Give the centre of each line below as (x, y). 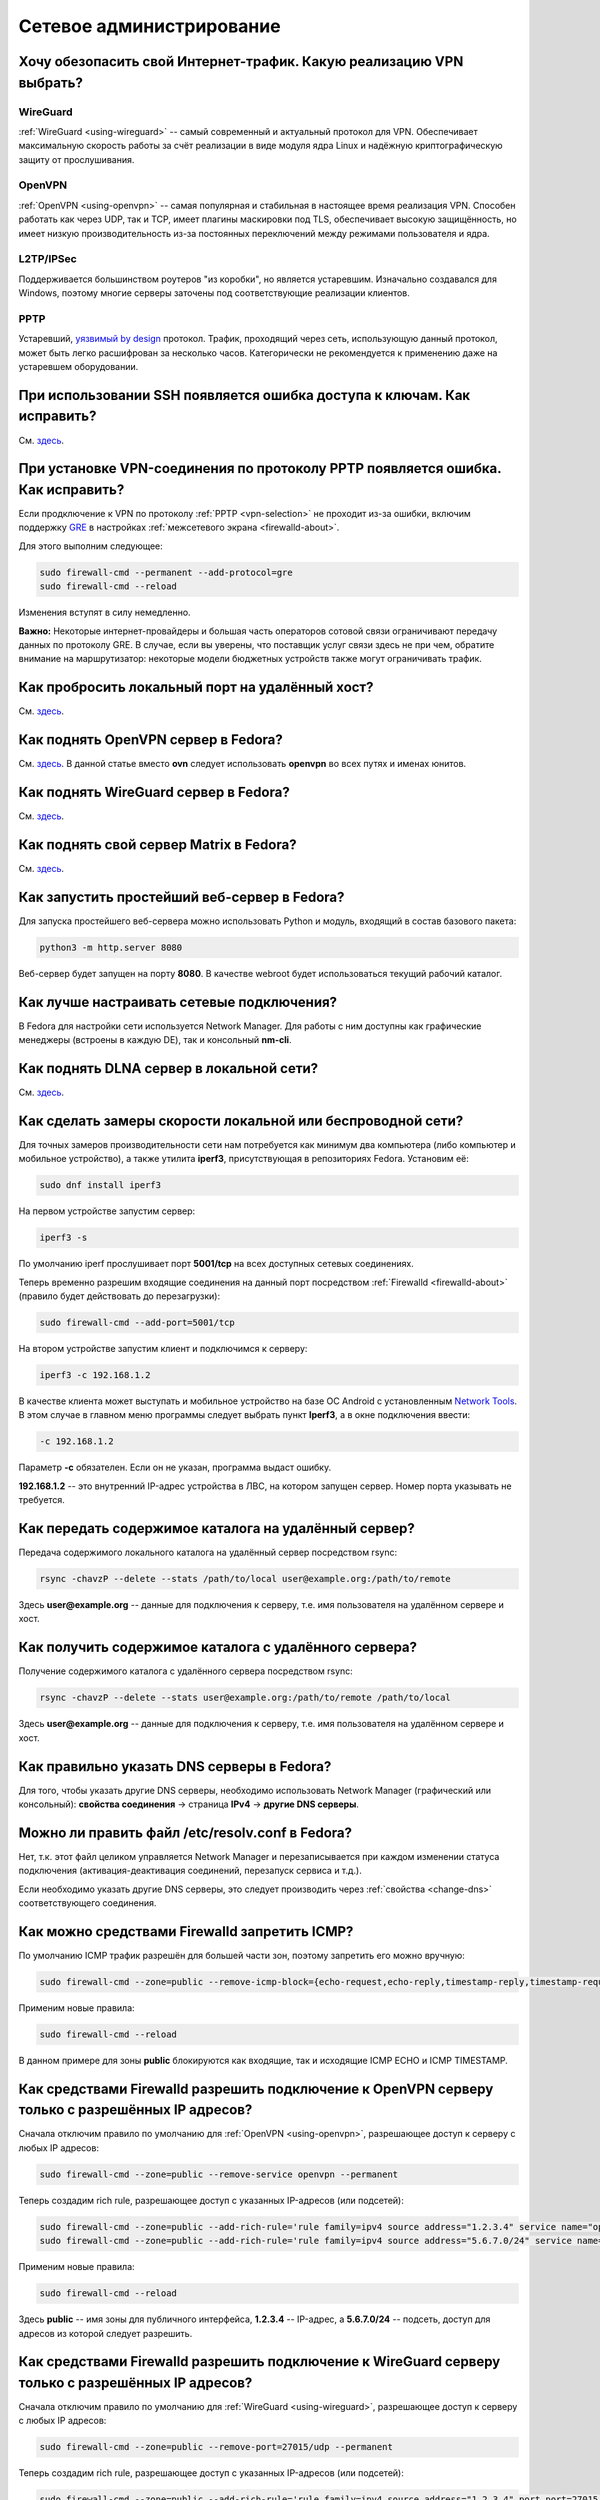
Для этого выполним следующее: (91, 546)
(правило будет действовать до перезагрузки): (119, 1296)
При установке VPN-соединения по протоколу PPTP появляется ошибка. (260, 468)
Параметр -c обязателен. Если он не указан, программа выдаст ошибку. (175, 1467)
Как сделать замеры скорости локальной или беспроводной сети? (241, 1120)
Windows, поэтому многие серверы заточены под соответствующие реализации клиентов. (214, 293)
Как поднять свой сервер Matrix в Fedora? (157, 844)
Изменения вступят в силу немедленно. (104, 612)
